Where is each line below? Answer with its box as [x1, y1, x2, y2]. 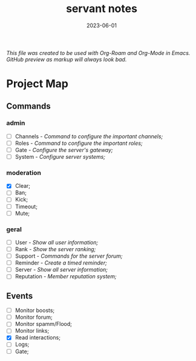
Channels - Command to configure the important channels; [15, 132, 163, 140]
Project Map [6, 77, 68, 91]
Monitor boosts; [15, 307, 55, 314]
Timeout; [15, 203, 38, 210]
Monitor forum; [15, 313, 53, 321]
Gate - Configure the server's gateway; [15, 146, 113, 153]
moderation [6, 168, 41, 177]
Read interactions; [15, 334, 60, 341]
